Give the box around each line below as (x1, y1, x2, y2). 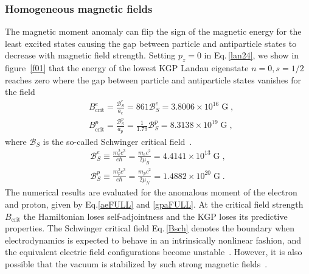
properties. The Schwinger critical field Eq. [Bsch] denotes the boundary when (5, 222, 295, 234)
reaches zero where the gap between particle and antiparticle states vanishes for (5, 73, 302, 86)
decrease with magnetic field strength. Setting (5, 49, 176, 61)
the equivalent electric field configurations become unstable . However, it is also (5, 245, 302, 258)
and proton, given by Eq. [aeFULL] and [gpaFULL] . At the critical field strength (5, 198, 304, 211)
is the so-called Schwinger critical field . (43, 135, 192, 147)
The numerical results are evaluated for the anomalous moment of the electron (5, 186, 297, 198)
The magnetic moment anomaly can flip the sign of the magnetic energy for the (5, 25, 302, 38)
